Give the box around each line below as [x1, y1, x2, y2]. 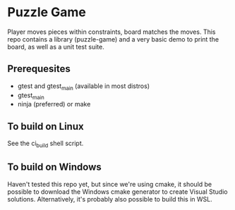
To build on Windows [7, 161, 102, 173]
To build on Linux [7, 121, 84, 132]
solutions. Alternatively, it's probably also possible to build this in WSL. [7, 194, 213, 203]
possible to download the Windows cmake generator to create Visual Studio [7, 187, 228, 196]
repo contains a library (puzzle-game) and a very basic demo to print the [7, 35, 219, 43]
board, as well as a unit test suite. [7, 42, 104, 51]
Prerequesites [7, 63, 71, 75]
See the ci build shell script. [7, 139, 84, 149]
